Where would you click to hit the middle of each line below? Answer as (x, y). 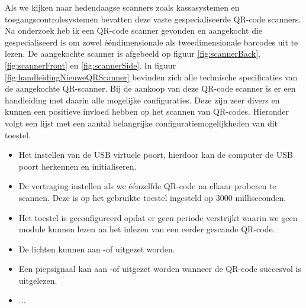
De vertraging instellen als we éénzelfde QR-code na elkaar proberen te (147, 186)
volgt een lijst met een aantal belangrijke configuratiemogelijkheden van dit (141, 123)
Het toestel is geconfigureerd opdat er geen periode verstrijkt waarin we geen (158, 217)
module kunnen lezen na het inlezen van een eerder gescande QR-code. (147, 229)
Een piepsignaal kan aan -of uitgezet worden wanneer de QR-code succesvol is (160, 269)
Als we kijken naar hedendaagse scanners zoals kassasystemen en (122, 7)
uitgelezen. (38, 280)
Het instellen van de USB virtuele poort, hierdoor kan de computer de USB (156, 155)
